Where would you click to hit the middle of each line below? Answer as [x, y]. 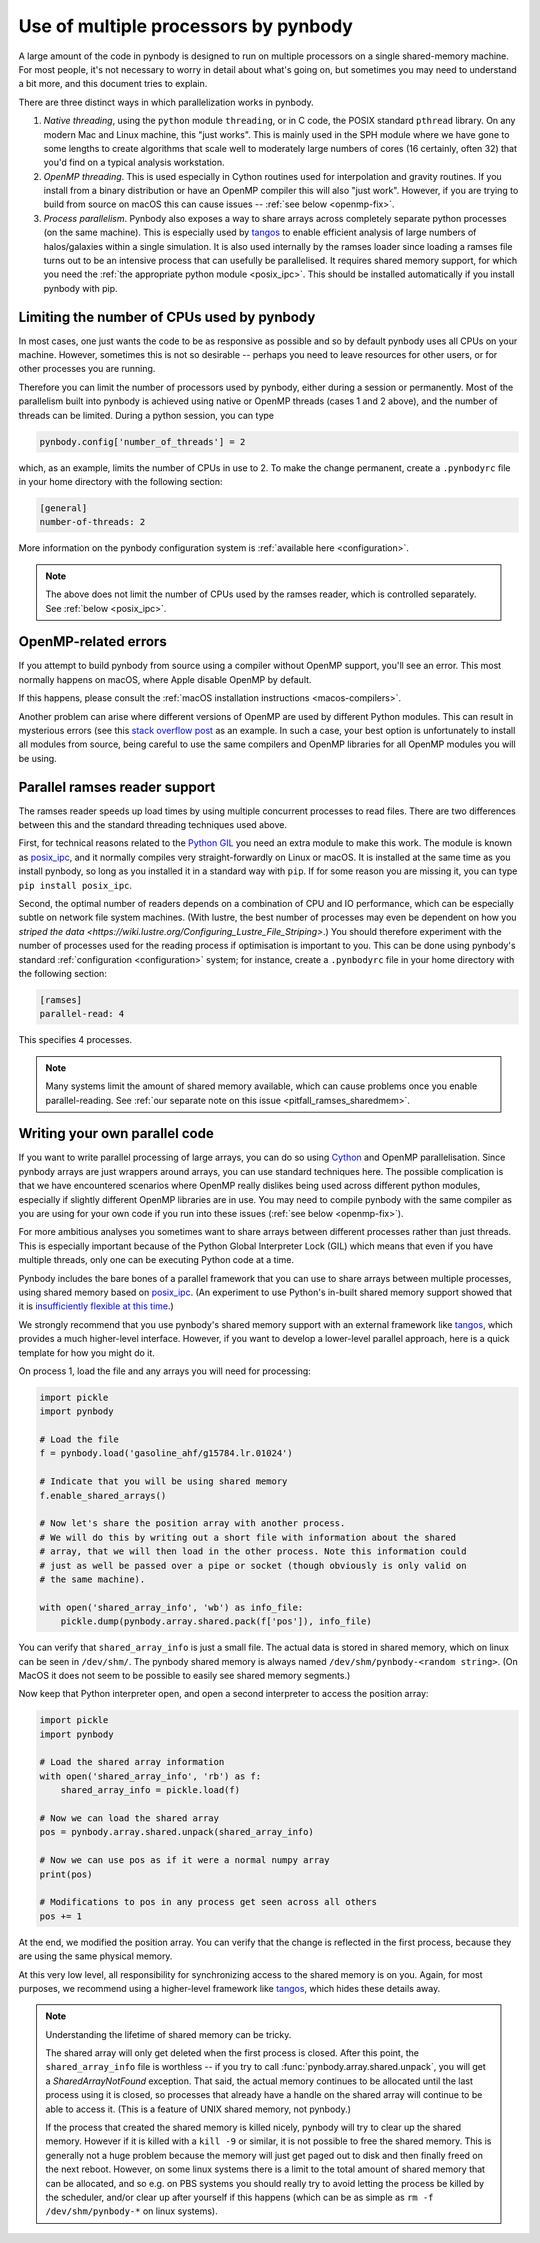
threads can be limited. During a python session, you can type [146, 415]
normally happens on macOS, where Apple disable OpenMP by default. [165, 679]
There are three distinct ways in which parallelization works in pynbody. [166, 102]
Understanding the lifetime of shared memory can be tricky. [168, 2034]
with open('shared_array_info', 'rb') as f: [150, 1776]
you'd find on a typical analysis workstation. [134, 162]
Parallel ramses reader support [117, 786]
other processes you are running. [87, 369]
